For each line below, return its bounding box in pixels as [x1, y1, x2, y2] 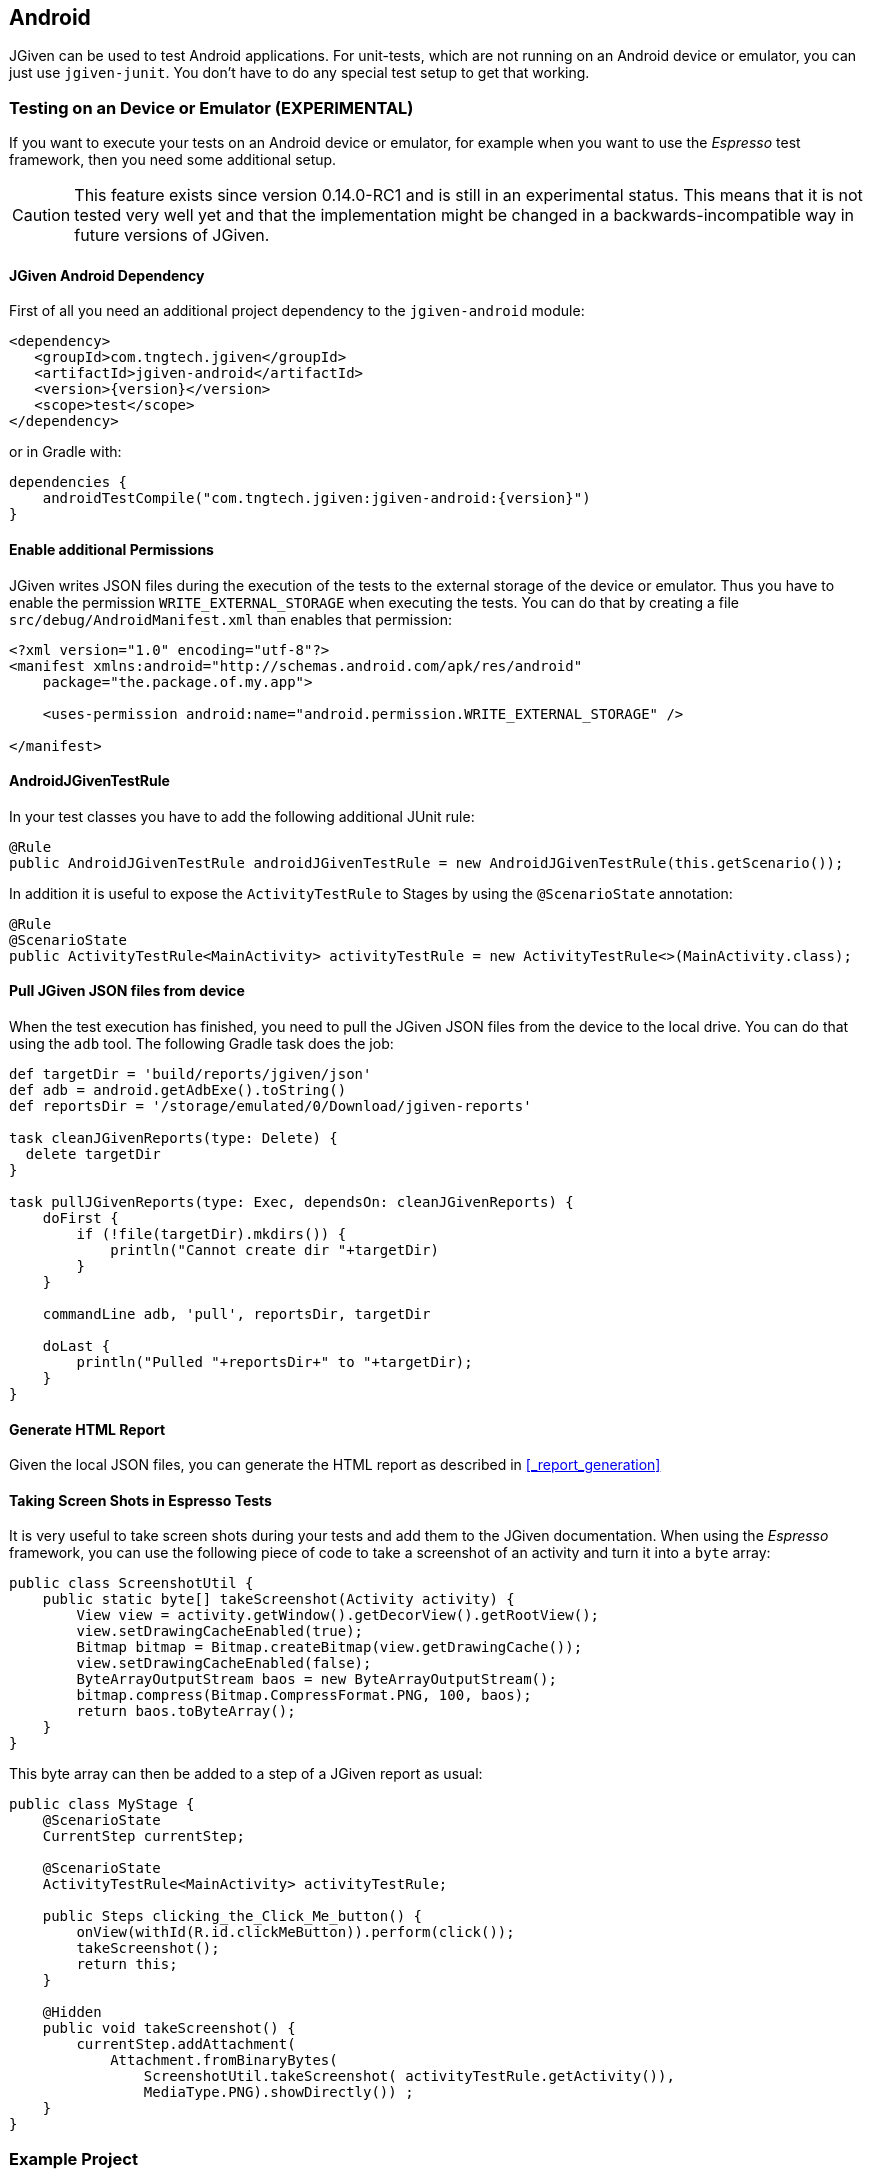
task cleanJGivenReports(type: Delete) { [9, 1130, 338, 1147]
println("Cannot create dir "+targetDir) [110, 1242, 439, 1259]
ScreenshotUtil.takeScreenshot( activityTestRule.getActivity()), [143, 2068, 675, 2085]
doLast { [42, 1338, 111, 1355]
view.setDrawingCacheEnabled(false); [76, 1655, 372, 1672]
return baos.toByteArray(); [76, 1703, 296, 1720]
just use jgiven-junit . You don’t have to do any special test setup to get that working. [9, 64, 590, 82]
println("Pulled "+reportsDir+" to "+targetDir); [76, 1354, 473, 1371]
